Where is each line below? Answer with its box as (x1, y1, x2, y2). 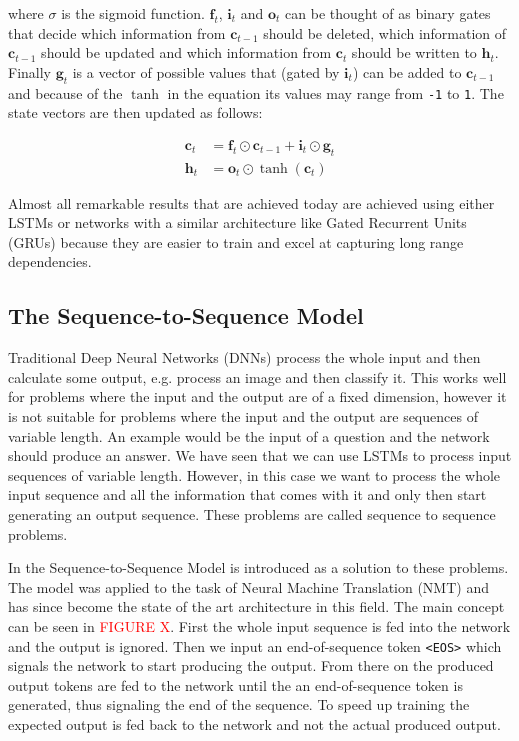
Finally (8, 61, 51, 82)
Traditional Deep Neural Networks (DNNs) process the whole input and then (8, 347, 481, 368)
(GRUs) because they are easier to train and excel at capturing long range (8, 231, 464, 252)
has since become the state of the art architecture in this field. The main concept (8, 596, 505, 617)
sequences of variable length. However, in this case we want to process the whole (8, 464, 501, 485)
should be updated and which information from (41, 42, 332, 63)
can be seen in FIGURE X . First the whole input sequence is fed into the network (8, 615, 511, 636)
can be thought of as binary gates (285, 3, 491, 23)
